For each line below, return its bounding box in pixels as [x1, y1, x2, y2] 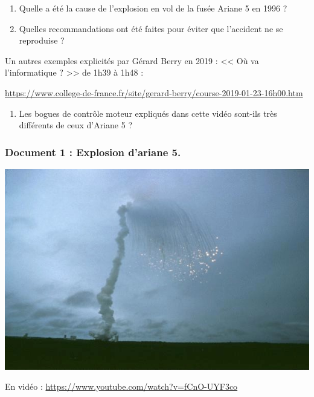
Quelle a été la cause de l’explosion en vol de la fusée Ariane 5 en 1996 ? [19, 2, 287, 14]
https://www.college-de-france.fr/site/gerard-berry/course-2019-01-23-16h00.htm [5, 86, 303, 99]
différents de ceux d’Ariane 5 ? [19, 119, 132, 131]
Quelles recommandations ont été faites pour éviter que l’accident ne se [19, 22, 283, 34]
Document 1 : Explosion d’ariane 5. [5, 144, 181, 159]
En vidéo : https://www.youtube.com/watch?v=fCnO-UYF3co [5, 380, 238, 393]
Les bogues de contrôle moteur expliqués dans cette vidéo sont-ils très [19, 107, 277, 119]
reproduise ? [19, 34, 65, 47]
